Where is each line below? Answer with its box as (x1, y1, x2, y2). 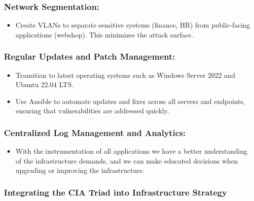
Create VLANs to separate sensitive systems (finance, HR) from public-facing (15, 20, 250, 30)
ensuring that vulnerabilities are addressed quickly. (15, 105, 169, 116)
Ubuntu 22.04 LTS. (15, 79, 74, 90)
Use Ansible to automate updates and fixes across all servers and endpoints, (15, 96, 245, 106)
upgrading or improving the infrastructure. (15, 165, 145, 175)
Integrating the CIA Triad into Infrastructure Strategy (4, 186, 227, 198)
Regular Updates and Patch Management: (4, 50, 175, 63)
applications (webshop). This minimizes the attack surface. (15, 29, 193, 39)
